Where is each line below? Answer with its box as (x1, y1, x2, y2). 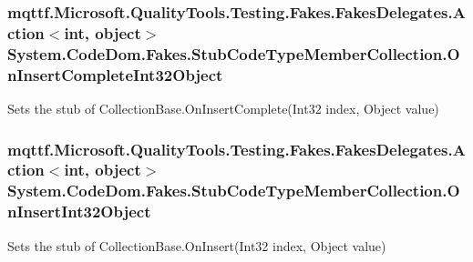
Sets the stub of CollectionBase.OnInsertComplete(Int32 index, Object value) (7, 98, 439, 117)
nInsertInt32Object (7, 200, 151, 223)
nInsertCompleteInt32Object (7, 63, 223, 86)
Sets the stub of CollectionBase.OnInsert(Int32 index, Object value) (7, 236, 386, 255)
